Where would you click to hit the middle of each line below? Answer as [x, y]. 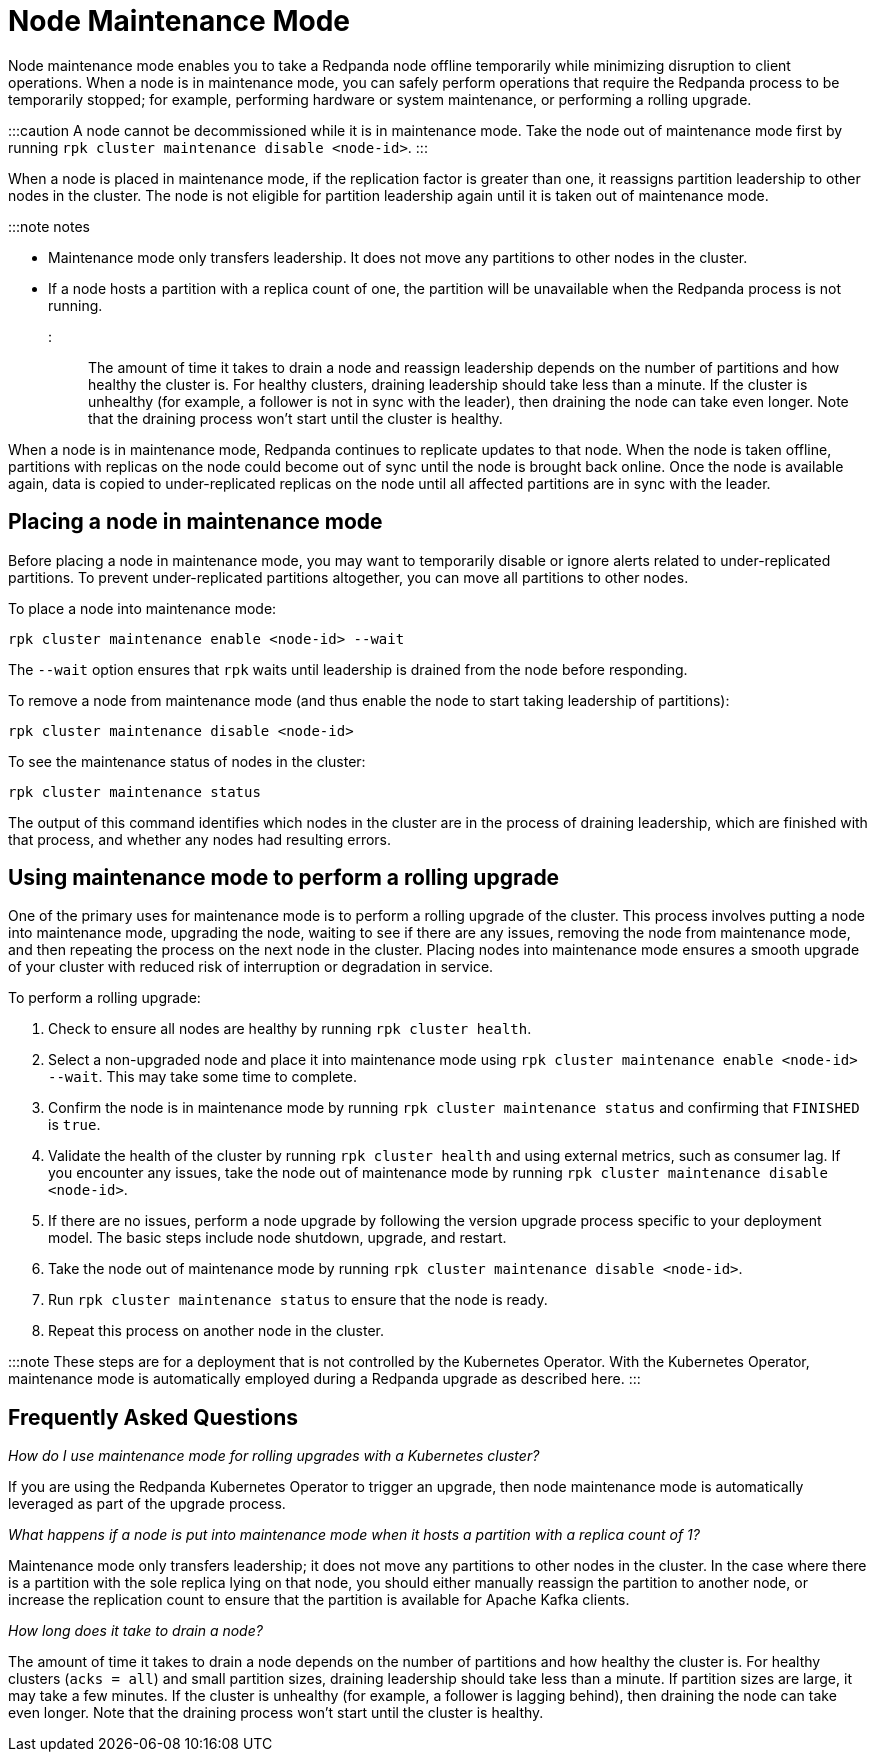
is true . [74, 1125]
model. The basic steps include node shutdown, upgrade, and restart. [277, 1238]
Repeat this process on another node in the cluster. [216, 1331]
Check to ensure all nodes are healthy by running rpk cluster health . [290, 1029]
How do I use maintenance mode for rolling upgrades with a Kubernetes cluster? [274, 1456]
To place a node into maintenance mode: [142, 608]
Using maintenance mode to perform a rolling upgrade [284, 878]
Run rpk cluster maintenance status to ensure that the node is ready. [298, 1300]
